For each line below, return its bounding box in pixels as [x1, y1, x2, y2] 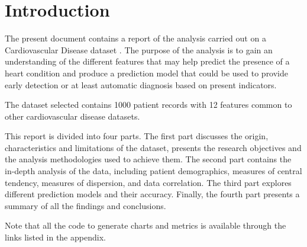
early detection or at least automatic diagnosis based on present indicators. [5, 78, 277, 91]
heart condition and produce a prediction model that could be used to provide [5, 66, 289, 79]
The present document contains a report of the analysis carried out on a [5, 32, 266, 44]
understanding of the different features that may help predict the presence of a [5, 55, 290, 68]
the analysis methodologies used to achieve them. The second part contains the [5, 153, 292, 165]
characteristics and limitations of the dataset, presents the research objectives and [5, 141, 302, 153]
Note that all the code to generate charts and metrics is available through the [5, 219, 286, 232]
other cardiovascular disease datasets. [5, 110, 140, 122]
